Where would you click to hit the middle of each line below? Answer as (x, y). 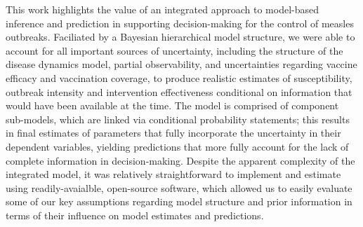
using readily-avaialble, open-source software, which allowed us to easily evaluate (179, 187)
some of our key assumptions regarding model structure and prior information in (179, 201)
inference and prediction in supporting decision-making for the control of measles (180, 23)
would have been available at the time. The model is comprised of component (172, 105)
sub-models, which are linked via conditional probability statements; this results (178, 119)
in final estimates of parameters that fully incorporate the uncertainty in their (173, 133)
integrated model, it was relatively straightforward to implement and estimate (173, 174)
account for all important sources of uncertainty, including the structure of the (174, 50)
